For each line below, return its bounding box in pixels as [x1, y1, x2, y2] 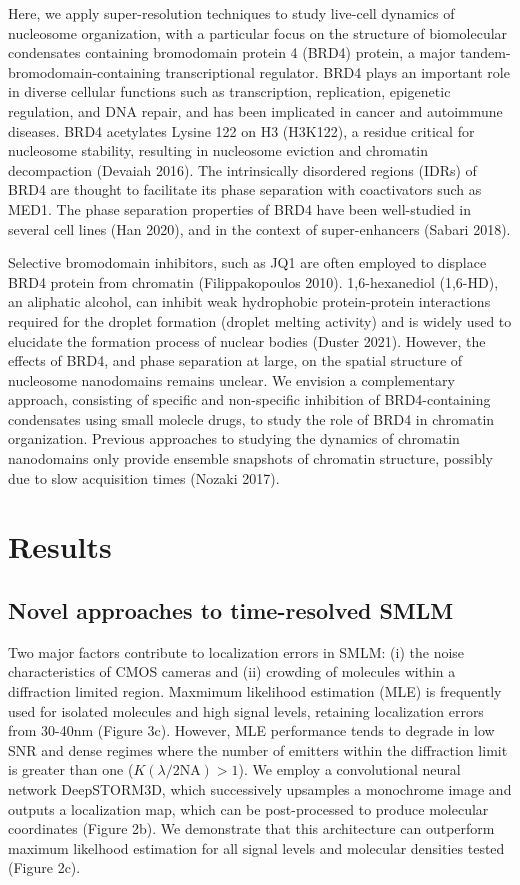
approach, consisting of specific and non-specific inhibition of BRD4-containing [8, 389, 491, 410]
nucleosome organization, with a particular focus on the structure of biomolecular [8, 22, 508, 43]
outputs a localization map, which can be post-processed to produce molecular [8, 798, 489, 819]
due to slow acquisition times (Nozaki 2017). [8, 467, 280, 488]
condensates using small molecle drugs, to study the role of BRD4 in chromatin [8, 408, 495, 429]
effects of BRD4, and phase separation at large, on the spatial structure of [8, 350, 463, 371]
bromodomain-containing [8, 61, 161, 82]
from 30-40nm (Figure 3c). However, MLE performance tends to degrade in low [8, 720, 495, 741]
